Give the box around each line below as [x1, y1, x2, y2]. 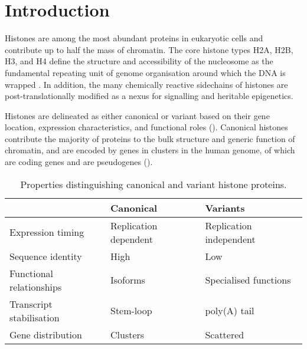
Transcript [9, 297, 53, 311]
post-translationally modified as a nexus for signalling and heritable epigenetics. [5, 90, 293, 102]
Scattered [205, 327, 244, 341]
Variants [205, 200, 245, 215]
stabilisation [9, 310, 60, 324]
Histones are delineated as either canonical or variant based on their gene [5, 109, 270, 121]
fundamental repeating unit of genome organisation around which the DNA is [5, 66, 286, 78]
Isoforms [110, 273, 145, 287]
